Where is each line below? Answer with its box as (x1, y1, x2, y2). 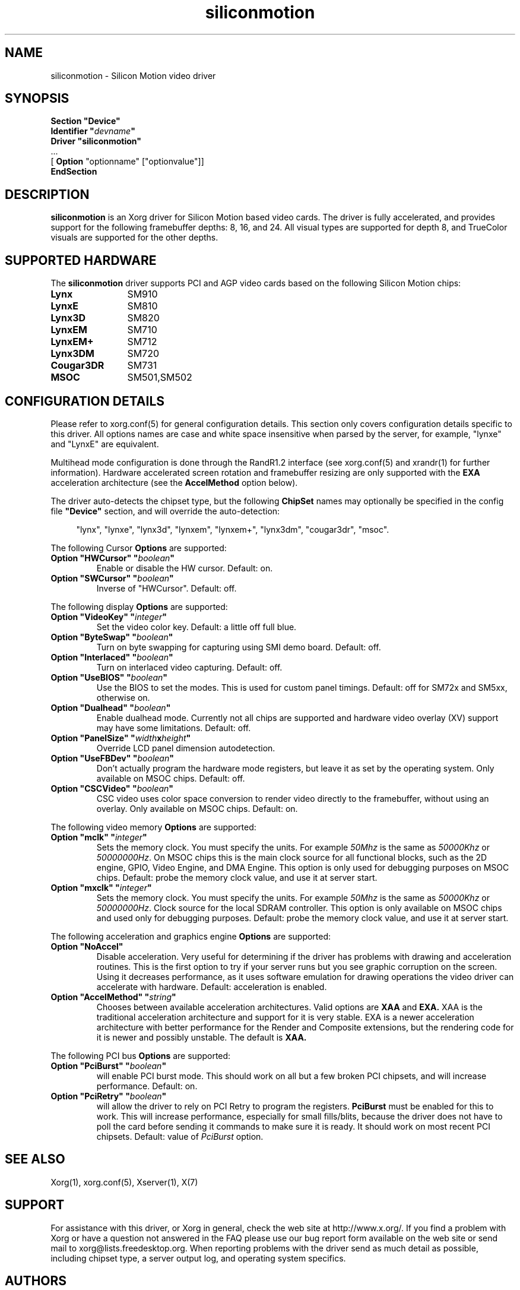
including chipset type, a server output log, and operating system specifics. (50, 1253, 346, 1263)
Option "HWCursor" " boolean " (50, 552, 175, 563)
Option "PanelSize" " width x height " (50, 732, 191, 743)
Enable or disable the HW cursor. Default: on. (96, 562, 273, 573)
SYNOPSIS (5, 91, 69, 106)
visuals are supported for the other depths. (50, 232, 218, 243)
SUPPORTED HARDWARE (5, 252, 157, 268)
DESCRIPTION (5, 186, 90, 202)
